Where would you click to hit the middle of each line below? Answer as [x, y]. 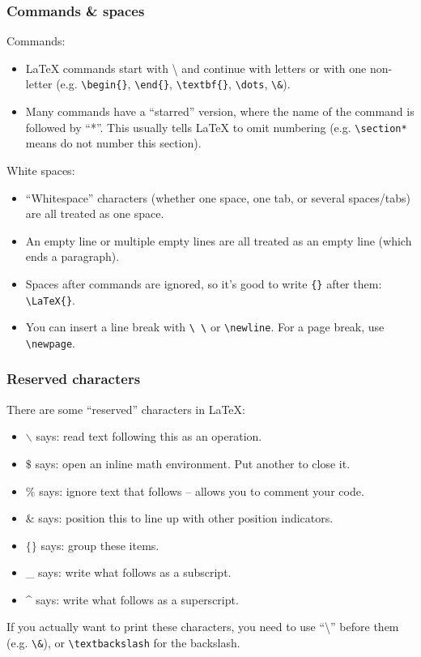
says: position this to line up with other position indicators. [186, 518]
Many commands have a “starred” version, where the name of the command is [220, 111]
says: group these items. [100, 545]
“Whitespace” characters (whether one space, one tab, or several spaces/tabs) [218, 197]
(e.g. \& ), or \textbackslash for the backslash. [123, 643]
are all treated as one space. [95, 213]
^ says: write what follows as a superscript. [132, 599]
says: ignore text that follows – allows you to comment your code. [202, 491]
